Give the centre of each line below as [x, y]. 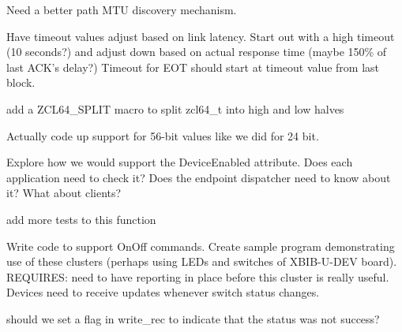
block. [21, 82]
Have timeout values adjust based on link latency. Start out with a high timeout [201, 36]
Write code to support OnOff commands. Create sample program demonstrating [201, 246]
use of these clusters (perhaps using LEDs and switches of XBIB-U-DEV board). [202, 261]
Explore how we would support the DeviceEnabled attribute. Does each [180, 162]
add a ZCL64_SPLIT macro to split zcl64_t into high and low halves [175, 108]
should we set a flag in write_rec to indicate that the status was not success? [193, 318]
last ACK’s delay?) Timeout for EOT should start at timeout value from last [193, 67]
